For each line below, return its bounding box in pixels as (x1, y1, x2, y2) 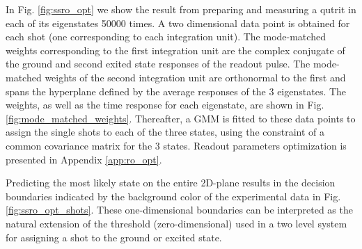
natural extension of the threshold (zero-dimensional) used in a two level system (6, 216, 347, 230)
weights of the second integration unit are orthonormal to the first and (45, 70, 346, 84)
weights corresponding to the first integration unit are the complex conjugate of (6, 42, 345, 57)
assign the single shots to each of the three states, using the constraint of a (6, 124, 325, 139)
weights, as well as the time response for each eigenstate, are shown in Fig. (6, 97, 324, 112)
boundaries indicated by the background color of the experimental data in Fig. (6, 188, 341, 203)
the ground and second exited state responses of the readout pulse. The (6, 56, 310, 71)
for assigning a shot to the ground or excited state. (6, 230, 222, 244)
